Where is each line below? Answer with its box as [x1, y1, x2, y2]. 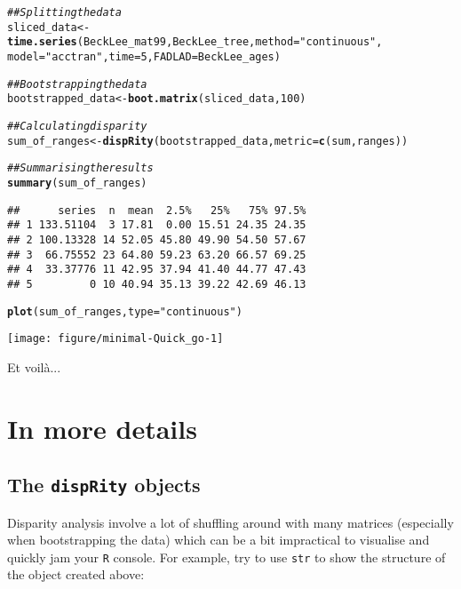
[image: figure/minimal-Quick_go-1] [7, 332, 224, 346]
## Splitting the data [7, 6, 122, 19]
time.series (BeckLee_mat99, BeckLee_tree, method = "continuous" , [7, 36, 383, 49]
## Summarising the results [7, 162, 154, 175]
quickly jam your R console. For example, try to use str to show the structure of [7, 547, 446, 566]
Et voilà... [7, 357, 61, 376]
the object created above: [7, 565, 145, 584]
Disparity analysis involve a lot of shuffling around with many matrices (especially [7, 513, 454, 531]
